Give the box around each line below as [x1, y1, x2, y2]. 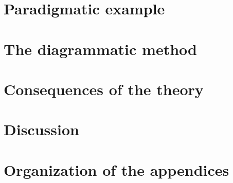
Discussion [4, 119, 79, 140]
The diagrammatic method [4, 38, 197, 59]
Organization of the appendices [4, 159, 229, 180]
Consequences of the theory [4, 78, 204, 99]
